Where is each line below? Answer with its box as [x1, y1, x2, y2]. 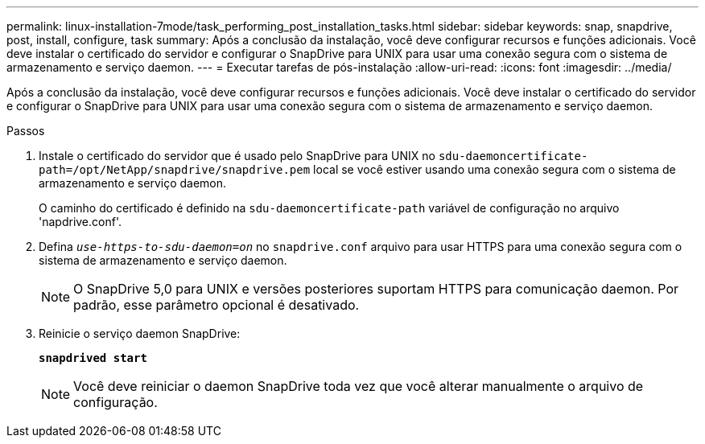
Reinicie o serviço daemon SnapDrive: [39, 327, 241, 340]
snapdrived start [39, 351, 147, 364]
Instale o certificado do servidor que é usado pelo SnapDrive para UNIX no [39, 149, 435, 162]
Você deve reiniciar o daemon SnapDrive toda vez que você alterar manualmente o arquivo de [73, 378, 644, 394]
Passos [6, 124, 45, 138]
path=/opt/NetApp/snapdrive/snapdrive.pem [39, 163, 311, 176]
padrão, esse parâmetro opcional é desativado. [73, 297, 360, 313]
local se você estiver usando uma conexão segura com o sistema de [313, 162, 676, 176]
